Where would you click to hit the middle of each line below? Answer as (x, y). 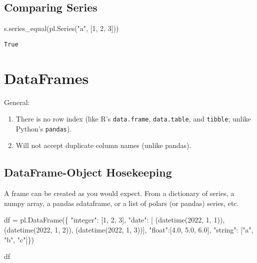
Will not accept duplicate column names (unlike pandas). (103, 145)
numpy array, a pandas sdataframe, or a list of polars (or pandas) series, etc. (121, 203)
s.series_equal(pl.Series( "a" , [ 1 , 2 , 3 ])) (61, 28)
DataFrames (46, 78)
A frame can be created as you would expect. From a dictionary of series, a (119, 193)
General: (17, 102)
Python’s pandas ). (44, 128)
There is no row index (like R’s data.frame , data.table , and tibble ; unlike (133, 119)
